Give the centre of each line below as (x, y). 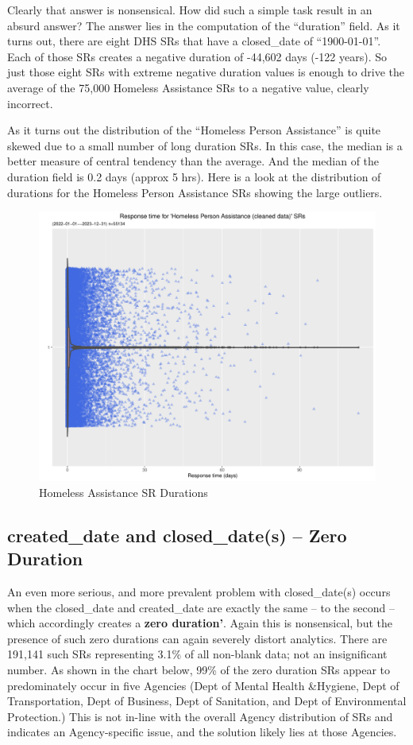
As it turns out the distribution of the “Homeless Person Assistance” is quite (194, 130)
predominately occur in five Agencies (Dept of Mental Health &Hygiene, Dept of (203, 685)
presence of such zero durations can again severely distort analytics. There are (197, 638)
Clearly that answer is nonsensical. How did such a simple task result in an (190, 10)
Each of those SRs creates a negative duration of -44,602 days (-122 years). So (197, 56)
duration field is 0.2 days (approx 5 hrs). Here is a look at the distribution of (194, 176)
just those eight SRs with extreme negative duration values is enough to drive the (206, 72)
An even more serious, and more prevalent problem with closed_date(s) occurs (199, 592)
